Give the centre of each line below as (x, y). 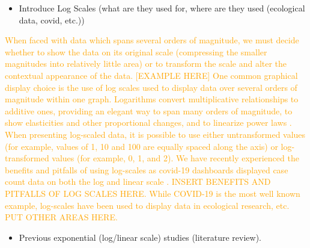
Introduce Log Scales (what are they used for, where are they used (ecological (162, 8)
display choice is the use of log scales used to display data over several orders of (151, 87)
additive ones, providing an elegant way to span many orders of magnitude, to (149, 110)
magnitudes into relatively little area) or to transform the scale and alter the (146, 64)
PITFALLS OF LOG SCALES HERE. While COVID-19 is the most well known (153, 193)
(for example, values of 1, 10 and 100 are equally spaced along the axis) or (141, 146)
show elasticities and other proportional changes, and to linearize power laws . (148, 122)
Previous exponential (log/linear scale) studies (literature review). (140, 237)
